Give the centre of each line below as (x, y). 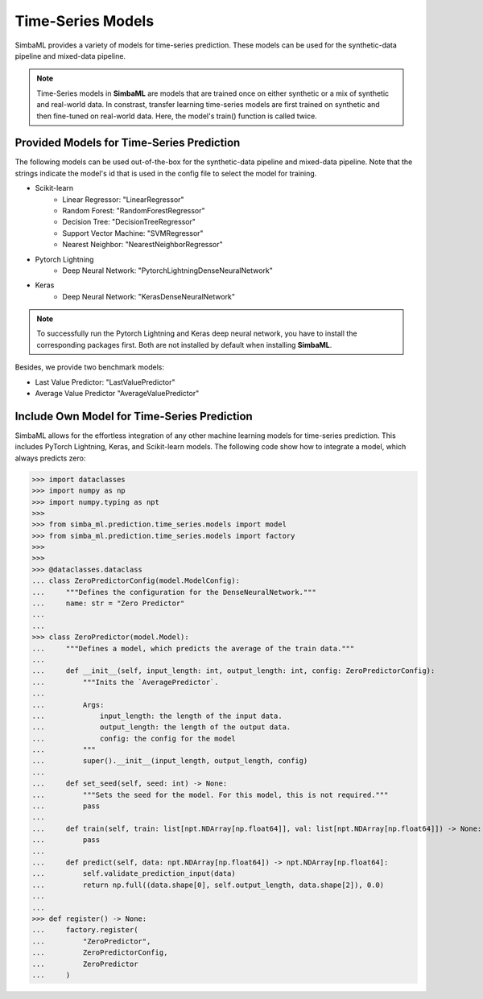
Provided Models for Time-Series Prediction (128, 143)
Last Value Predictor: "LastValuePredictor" (105, 382)
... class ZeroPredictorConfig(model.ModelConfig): (136, 581)
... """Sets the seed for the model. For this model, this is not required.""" (210, 795)
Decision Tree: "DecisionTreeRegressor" (129, 222)
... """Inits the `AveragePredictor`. (125, 682)
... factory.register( (85, 930)
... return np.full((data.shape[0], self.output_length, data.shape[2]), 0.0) (208, 885)
